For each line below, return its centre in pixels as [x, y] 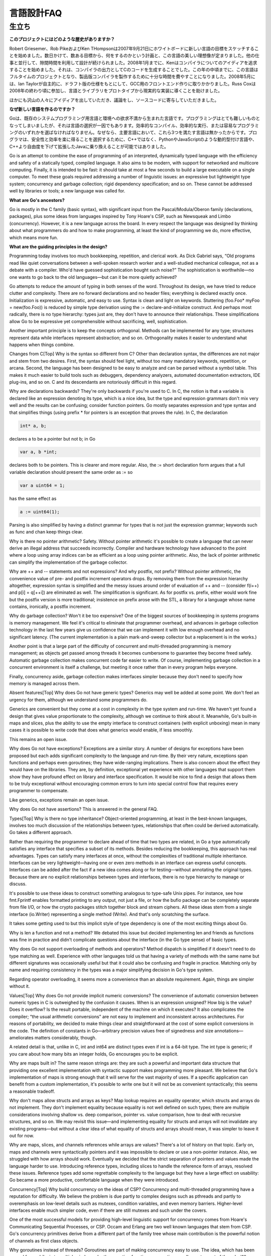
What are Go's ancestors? [37, 200]
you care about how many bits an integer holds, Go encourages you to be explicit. [94, 1054]
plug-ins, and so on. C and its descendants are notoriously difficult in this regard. [93, 382]
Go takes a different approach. [41, 832]
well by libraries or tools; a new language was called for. [67, 191]
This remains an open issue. [38, 739]
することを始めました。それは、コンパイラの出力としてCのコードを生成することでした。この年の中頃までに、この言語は [134, 69]
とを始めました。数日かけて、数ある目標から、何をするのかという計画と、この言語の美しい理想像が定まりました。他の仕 [134, 56]
